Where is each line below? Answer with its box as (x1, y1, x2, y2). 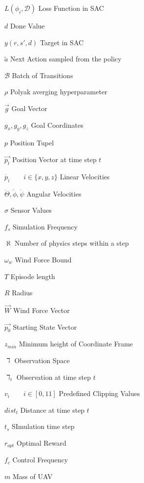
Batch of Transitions (12, 70, 73, 80)
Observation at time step (16, 371, 91, 382)
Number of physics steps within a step (14, 238, 129, 248)
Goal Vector (11, 103, 47, 113)
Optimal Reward (17, 437, 66, 448)
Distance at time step (20, 404, 85, 415)
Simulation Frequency (12, 221, 78, 231)
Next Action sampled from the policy (10, 54, 122, 64)
